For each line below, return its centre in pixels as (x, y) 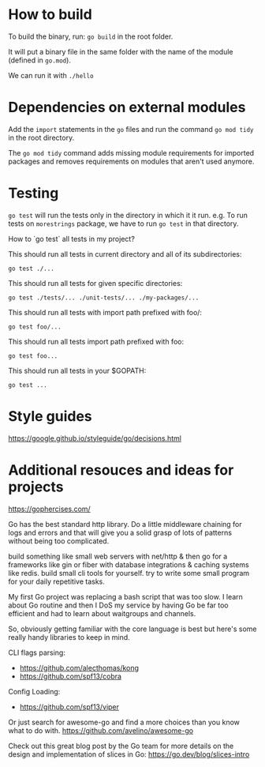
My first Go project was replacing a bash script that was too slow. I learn (125, 596)
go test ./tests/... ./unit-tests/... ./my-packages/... (104, 298)
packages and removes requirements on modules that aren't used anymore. (131, 161)
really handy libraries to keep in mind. (69, 637)
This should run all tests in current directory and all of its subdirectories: (125, 254)
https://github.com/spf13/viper (69, 707)
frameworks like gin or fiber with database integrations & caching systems (129, 564)
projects (36, 487)
